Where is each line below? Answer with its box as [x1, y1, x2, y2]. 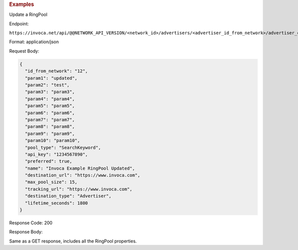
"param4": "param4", [25, 96, 75, 102]
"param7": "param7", [25, 117, 75, 123]
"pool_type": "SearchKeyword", [25, 144, 101, 150]
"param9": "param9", [25, 130, 75, 136]
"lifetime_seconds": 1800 [25, 200, 88, 206]
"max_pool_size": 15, [25, 179, 78, 185]
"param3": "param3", [25, 89, 75, 95]
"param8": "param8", [25, 124, 75, 129]
